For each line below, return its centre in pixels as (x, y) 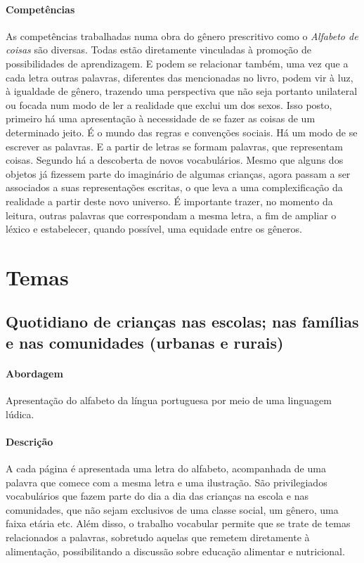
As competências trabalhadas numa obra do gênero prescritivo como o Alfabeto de (182, 35)
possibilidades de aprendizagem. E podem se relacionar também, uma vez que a (177, 63)
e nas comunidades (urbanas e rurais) (145, 342)
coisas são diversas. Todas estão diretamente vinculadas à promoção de (158, 50)
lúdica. (20, 414)
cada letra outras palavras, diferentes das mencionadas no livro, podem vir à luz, (180, 77)
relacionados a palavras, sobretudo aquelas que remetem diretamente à (158, 537)
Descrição (30, 441)
